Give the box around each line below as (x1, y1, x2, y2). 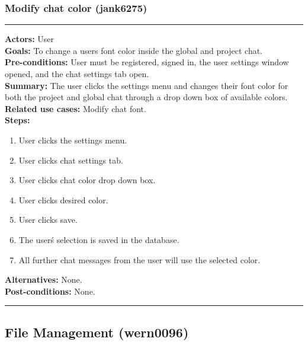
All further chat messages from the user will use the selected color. (18, 253, 261, 266)
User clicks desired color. (18, 193, 108, 206)
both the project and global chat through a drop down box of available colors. (5, 91, 288, 103)
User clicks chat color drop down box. (18, 174, 156, 186)
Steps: (5, 114, 30, 126)
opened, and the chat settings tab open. (5, 68, 149, 79)
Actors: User (5, 33, 54, 45)
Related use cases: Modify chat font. (5, 102, 146, 114)
